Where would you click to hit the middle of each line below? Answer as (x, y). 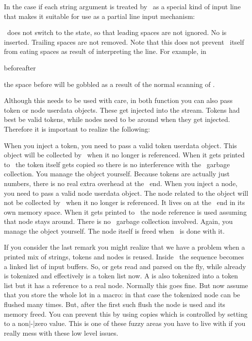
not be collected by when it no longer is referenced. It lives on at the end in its (125, 202)
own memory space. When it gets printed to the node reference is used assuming (125, 212)
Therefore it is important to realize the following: (77, 128)
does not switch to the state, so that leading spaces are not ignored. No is (117, 32)
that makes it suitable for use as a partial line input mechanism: (100, 16)
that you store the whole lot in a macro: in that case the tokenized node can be (122, 295)
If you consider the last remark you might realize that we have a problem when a (125, 247)
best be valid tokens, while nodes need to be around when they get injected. (117, 119)
